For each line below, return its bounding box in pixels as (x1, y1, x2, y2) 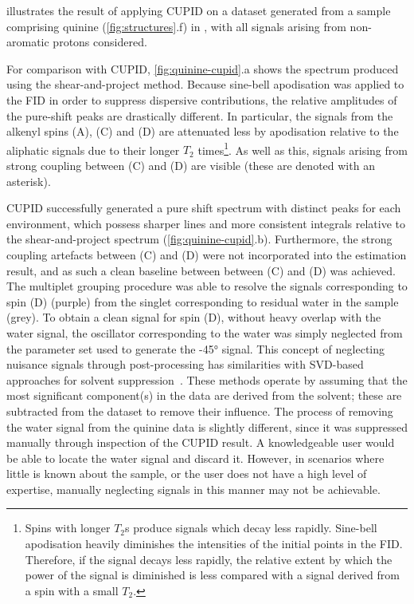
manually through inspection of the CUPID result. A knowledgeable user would (6, 434, 395, 451)
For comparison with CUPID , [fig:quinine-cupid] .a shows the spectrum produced (6, 60, 399, 77)
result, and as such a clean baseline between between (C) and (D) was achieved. (6, 262, 396, 278)
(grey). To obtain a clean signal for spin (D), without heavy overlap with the (6, 309, 381, 326)
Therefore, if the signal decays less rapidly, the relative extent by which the (25, 551, 393, 567)
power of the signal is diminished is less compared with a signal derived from (25, 566, 400, 583)
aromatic (6, 34, 49, 50)
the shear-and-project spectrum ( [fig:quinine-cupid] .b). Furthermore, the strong (6, 231, 393, 247)
